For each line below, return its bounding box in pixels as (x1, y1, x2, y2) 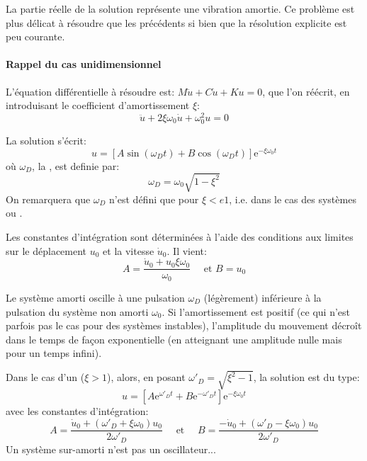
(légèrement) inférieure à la (203, 290, 322, 305)
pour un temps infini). (6, 346, 102, 360)
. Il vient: (166, 243, 207, 258)
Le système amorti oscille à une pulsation (6, 290, 185, 305)
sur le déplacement (6, 243, 87, 258)
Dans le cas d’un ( (6, 370, 85, 385)
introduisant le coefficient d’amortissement (6, 98, 190, 113)
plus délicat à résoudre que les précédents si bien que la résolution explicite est (6, 15, 347, 30)
